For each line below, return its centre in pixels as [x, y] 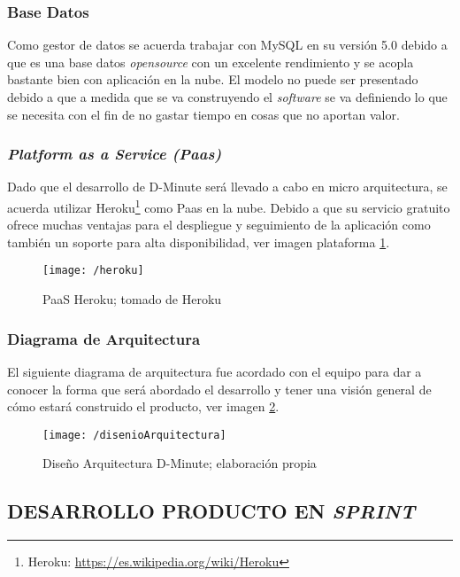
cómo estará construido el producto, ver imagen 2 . [143, 406]
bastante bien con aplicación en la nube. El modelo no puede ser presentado [213, 79]
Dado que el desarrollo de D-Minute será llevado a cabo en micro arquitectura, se [227, 187]
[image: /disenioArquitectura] [134, 435]
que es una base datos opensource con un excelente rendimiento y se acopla [211, 62]
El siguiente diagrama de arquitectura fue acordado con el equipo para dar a [215, 371]
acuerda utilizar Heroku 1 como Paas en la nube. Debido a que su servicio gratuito [229, 206]
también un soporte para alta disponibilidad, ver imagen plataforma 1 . [199, 242]
